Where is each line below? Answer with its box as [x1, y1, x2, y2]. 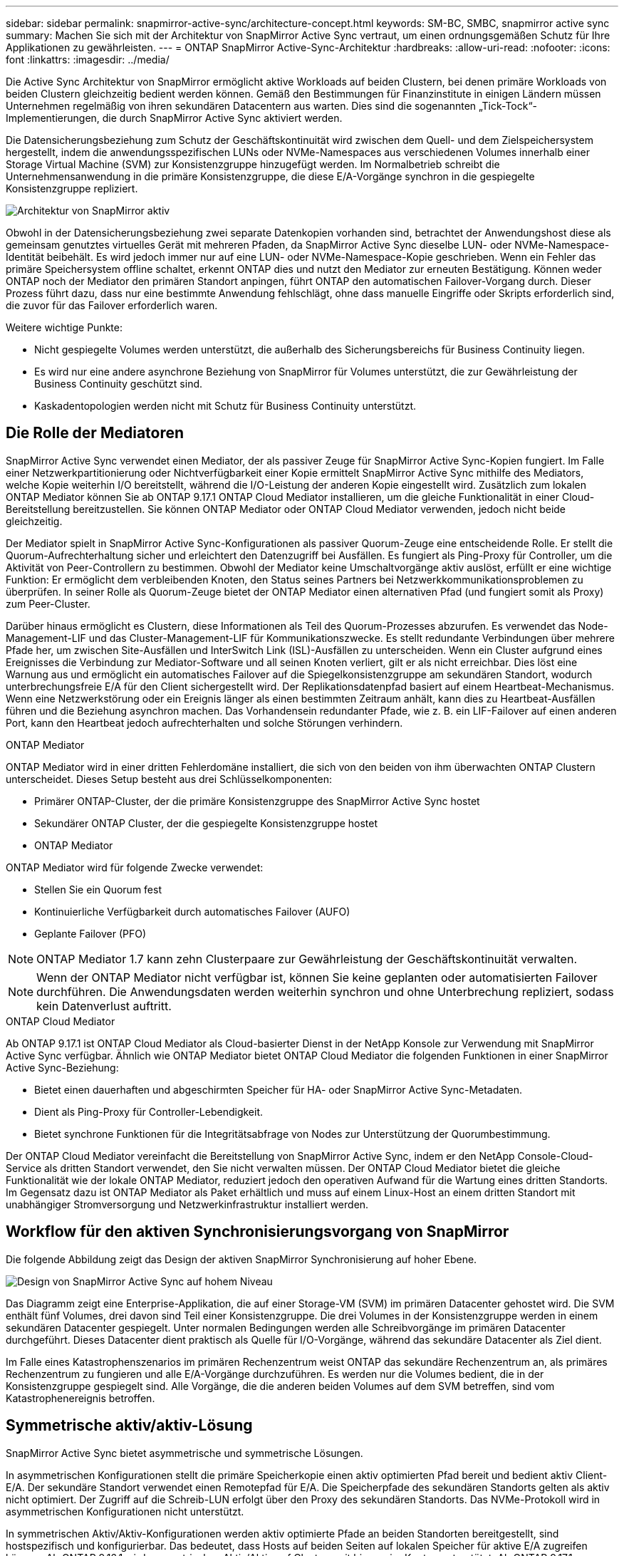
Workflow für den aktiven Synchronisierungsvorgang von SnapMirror [6, 1223, 509, 1241]
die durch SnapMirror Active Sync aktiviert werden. [102, 112, 343, 124]
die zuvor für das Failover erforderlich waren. [6, 299, 218, 311]
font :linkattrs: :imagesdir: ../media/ [6, 53, 170, 66]
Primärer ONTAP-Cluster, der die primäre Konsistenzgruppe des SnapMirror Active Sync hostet [34, 794, 480, 807]
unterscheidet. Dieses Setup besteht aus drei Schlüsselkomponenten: [6, 772, 332, 785]
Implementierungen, [6, 112, 100, 124]
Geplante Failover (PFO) [34, 927, 147, 940]
